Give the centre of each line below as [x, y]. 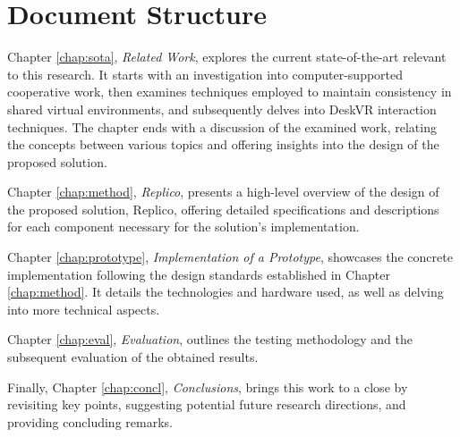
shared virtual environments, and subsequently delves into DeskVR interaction [222, 109]
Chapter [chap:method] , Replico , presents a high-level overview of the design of [223, 192]
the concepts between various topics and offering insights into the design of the [223, 144]
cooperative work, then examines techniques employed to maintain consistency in [230, 92]
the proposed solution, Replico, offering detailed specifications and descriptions [223, 209]
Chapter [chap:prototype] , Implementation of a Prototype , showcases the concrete [230, 257]
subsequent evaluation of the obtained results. [133, 357]
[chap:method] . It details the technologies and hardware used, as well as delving [226, 292]
